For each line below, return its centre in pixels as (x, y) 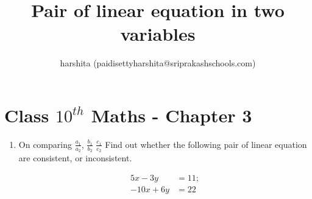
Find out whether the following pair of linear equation (206, 144)
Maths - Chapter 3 (172, 115)
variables (158, 34)
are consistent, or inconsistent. (75, 158)
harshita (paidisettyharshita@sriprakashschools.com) (158, 63)
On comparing (45, 144)
